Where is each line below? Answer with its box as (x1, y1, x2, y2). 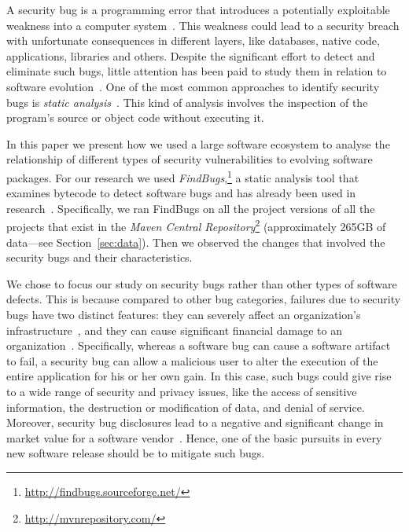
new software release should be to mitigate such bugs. (6, 445, 265, 461)
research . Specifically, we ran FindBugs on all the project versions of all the (6, 200, 375, 216)
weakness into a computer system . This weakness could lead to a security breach (6, 17, 400, 33)
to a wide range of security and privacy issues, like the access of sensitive (6, 383, 357, 399)
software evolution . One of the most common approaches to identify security (6, 78, 380, 94)
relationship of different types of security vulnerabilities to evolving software (6, 151, 373, 167)
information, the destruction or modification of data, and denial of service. (6, 398, 365, 415)
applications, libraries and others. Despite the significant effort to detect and (6, 47, 375, 64)
